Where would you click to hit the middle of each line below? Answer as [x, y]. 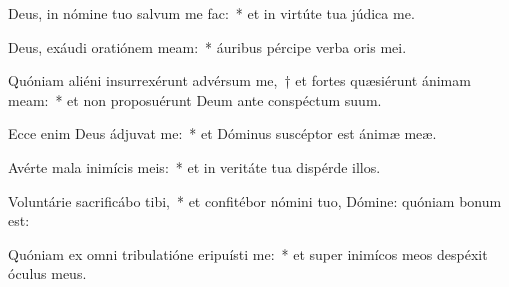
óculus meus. [47, 273]
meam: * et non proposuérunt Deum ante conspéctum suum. [195, 99]
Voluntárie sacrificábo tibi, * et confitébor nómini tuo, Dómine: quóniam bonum [255, 200]
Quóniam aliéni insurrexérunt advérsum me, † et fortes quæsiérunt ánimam [239, 80]
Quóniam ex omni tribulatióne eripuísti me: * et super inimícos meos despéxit [248, 253]
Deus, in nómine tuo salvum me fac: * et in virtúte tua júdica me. [211, 13]
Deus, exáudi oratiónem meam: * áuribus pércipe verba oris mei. [207, 46]
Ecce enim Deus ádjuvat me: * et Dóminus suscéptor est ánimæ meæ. [222, 133]
